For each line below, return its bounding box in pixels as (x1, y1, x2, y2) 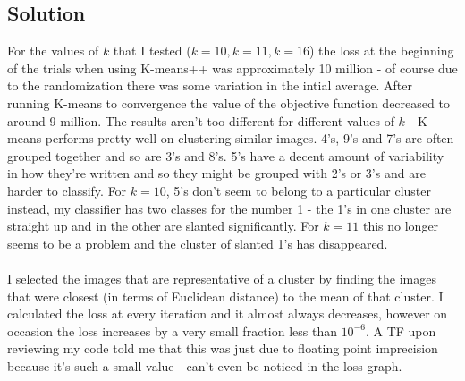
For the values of (7, 41, 99, 60)
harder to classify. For (7, 181, 127, 199)
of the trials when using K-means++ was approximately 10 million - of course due (7, 58, 458, 77)
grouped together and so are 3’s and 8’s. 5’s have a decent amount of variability (7, 146, 444, 165)
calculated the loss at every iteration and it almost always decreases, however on (7, 304, 448, 323)
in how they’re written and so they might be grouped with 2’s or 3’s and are (7, 164, 426, 182)
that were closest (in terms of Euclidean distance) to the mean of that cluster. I (7, 286, 444, 305)
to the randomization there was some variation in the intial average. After (7, 76, 412, 95)
